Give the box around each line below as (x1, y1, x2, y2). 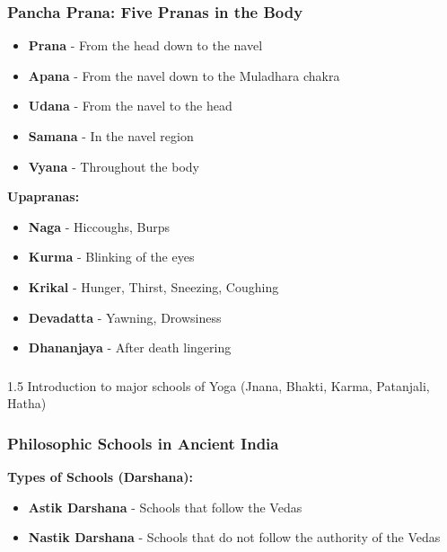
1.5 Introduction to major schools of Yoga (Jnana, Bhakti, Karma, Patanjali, (7, 376, 430, 395)
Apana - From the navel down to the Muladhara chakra (28, 66, 340, 85)
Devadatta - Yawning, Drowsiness (28, 307, 222, 326)
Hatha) (7, 394, 47, 413)
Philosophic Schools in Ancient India (7, 432, 279, 454)
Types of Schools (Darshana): (7, 467, 194, 486)
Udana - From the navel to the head (28, 96, 232, 115)
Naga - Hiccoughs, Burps (28, 217, 171, 236)
